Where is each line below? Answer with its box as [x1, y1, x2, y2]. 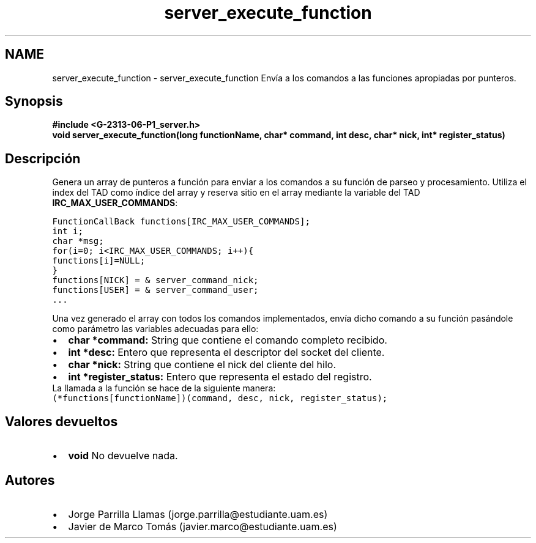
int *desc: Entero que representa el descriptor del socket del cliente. [68, 346, 385, 359]
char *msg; [52, 236, 104, 246]
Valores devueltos [5, 413, 118, 429]
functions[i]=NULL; [52, 256, 146, 266]
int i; [52, 226, 83, 237]
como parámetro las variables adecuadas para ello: [52, 323, 259, 334]
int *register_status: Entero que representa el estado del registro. [68, 371, 372, 383]
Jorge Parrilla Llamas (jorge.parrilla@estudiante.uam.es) [68, 508, 328, 520]
